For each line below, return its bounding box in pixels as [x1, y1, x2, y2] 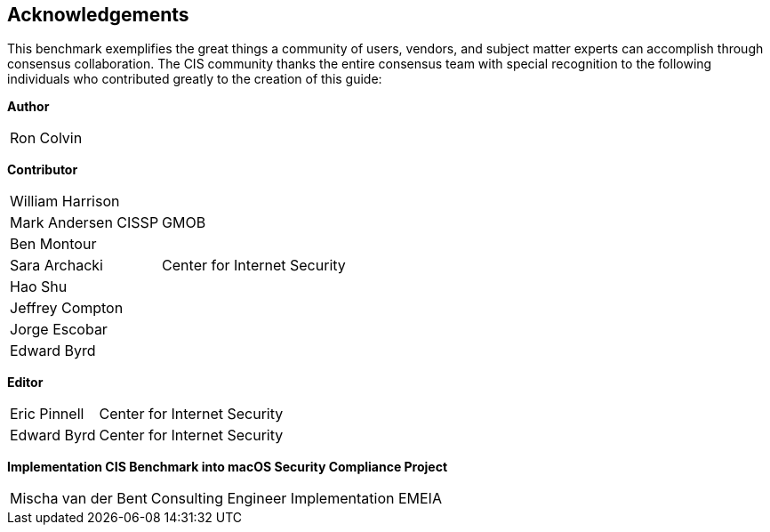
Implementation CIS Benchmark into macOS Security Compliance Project [7, 459, 448, 475]
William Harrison [10, 192, 120, 211]
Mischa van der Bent [10, 489, 148, 508]
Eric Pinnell [10, 405, 84, 423]
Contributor [7, 162, 78, 178]
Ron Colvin [10, 129, 83, 148]
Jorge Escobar [10, 320, 108, 339]
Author [7, 99, 50, 115]
